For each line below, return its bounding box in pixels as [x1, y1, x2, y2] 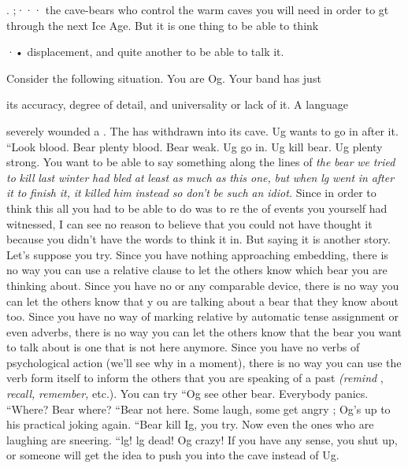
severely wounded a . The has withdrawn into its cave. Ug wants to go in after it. [6, 122, 399, 139]
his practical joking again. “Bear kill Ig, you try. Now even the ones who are [6, 416, 374, 433]
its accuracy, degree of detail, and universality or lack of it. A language [6, 96, 348, 113]
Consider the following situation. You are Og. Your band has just [6, 69, 321, 86]
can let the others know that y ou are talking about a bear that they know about [6, 292, 399, 309]
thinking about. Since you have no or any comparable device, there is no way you [6, 277, 399, 293]
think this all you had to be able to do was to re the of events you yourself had [6, 199, 388, 216]
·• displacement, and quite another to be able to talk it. [6, 43, 284, 60]
